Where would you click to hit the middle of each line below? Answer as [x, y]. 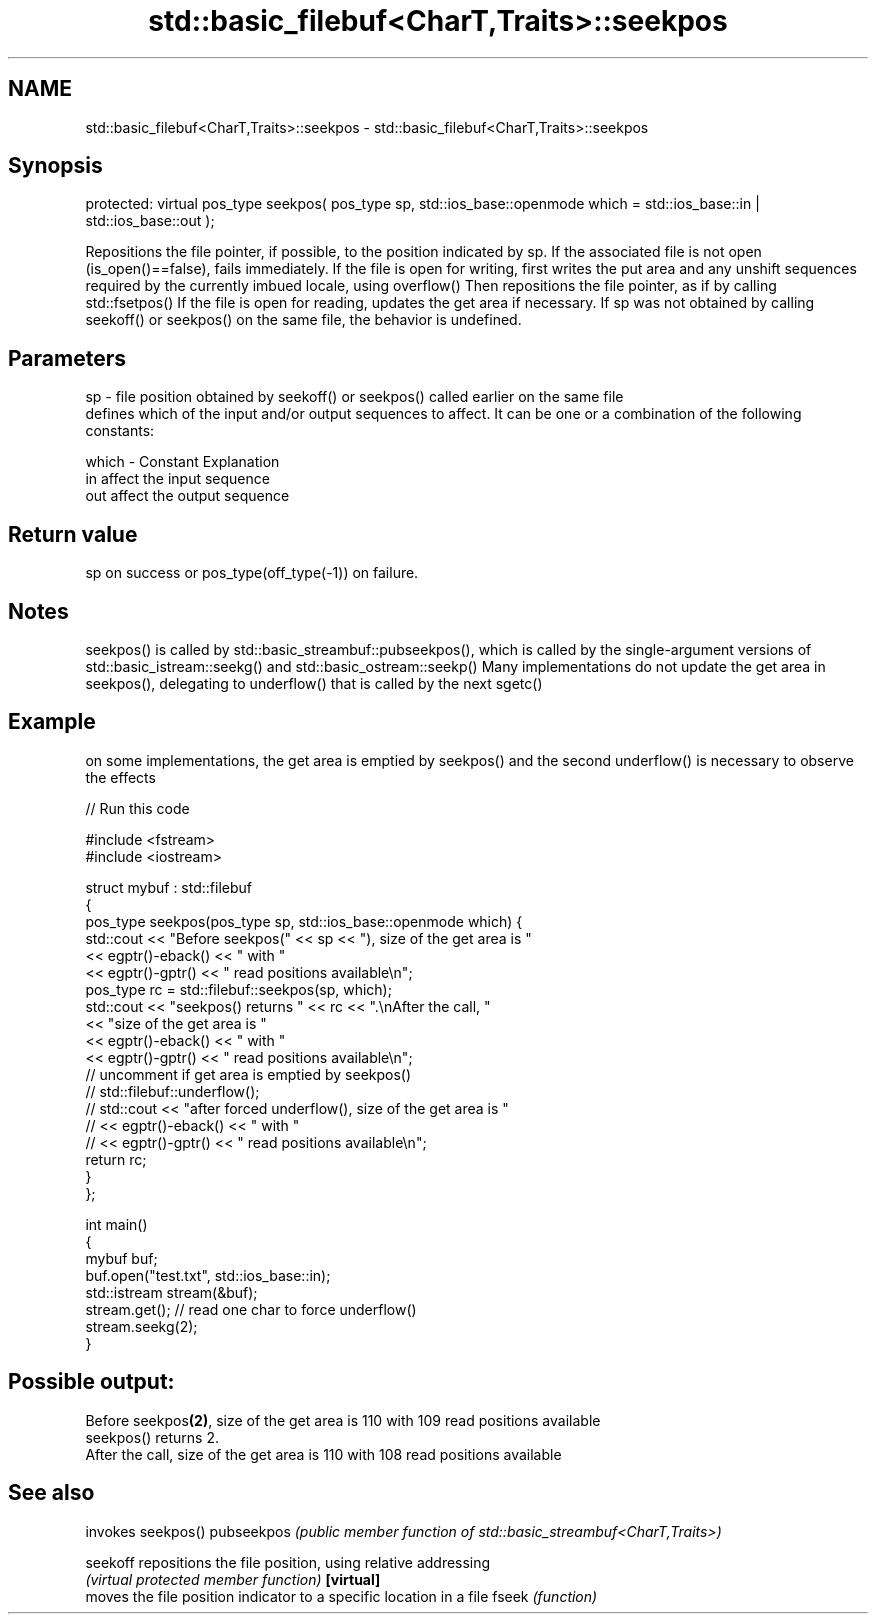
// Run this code [137, 808]
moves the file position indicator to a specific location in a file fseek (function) [341, 1596]
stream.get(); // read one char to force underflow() [251, 1309]
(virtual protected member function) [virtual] [233, 1579]
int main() [116, 1224]
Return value [73, 534]
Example [52, 722]
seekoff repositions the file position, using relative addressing [288, 1562]
